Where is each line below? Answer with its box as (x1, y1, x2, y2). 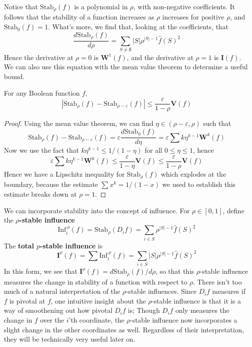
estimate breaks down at (4, 189, 77, 199)
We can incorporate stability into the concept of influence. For (4, 205, 190, 215)
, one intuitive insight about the (51, 295, 146, 306)
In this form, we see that (4, 266, 78, 276)
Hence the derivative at (4, 52, 74, 62)
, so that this (155, 266, 194, 276)
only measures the (175, 305, 230, 315)
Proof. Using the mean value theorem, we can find (4, 118, 154, 128)
